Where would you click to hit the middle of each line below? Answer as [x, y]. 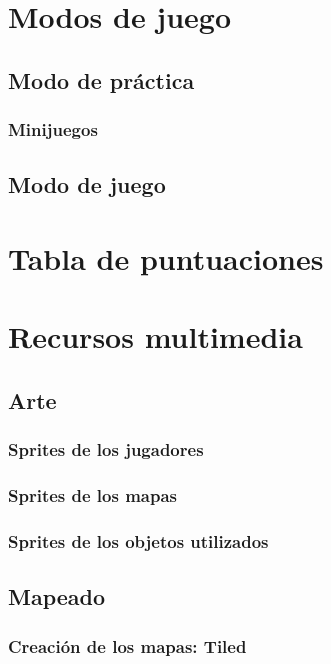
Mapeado [57, 596]
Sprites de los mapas [93, 495]
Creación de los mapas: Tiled [127, 645]
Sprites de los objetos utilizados [138, 540]
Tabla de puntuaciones [166, 257]
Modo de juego [87, 184]
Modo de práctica [101, 79]
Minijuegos [53, 129]
